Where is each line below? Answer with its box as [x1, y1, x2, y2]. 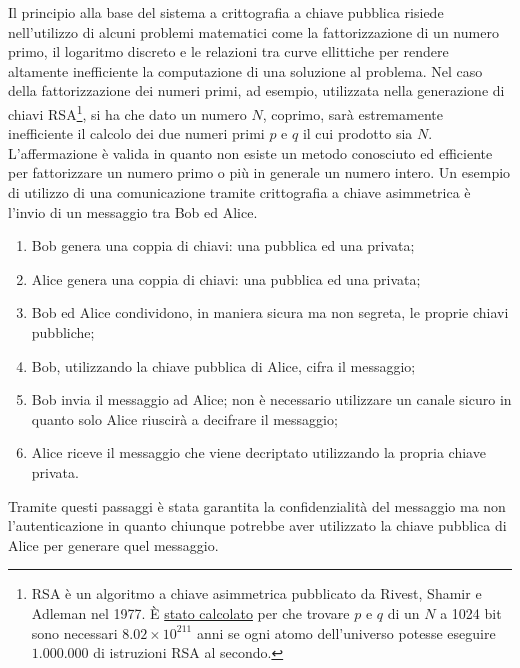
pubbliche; [31, 321, 95, 342]
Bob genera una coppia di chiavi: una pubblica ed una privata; [31, 235, 415, 256]
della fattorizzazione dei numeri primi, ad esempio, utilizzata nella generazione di [8, 80, 505, 101]
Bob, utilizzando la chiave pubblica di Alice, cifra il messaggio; [31, 355, 416, 376]
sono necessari [31, 622, 118, 643]
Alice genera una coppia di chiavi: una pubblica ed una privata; [31, 268, 421, 289]
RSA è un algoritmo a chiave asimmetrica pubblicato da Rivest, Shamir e [31, 583, 482, 604]
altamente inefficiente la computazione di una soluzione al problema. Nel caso [8, 60, 483, 81]
